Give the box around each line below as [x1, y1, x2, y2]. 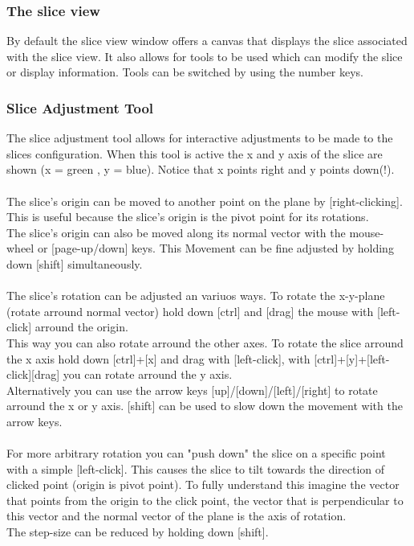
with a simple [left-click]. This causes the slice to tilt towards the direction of [6, 460, 385, 477]
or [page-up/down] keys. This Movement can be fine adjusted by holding [37, 240, 394, 257]
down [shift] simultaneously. [6, 255, 143, 272]
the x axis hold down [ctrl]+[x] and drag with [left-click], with [6, 350, 310, 367]
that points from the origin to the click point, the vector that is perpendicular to [6, 491, 404, 508]
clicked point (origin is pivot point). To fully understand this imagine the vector [6, 476, 400, 493]
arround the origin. [34, 318, 128, 335]
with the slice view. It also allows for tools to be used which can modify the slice [6, 47, 403, 64]
